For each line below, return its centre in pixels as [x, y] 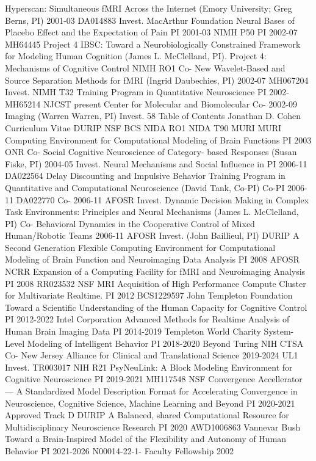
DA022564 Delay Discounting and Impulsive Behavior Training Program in [145, 176]
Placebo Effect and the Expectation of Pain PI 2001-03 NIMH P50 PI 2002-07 [151, 32]
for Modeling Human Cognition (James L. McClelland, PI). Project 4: [136, 56]
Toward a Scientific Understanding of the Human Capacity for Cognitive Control [156, 307]
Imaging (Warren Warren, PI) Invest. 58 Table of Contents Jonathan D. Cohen [153, 116]
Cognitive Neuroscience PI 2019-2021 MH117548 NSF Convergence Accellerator [154, 379]
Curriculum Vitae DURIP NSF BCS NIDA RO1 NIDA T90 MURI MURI [143, 127]
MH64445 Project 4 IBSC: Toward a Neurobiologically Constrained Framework [153, 44]
